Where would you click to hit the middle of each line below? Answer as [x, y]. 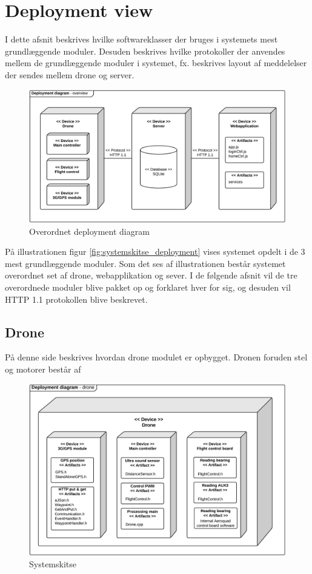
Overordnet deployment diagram [89, 231]
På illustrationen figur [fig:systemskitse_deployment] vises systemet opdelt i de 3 [155, 252]
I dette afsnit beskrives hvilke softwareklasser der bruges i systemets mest [141, 39]
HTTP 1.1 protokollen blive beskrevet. [76, 299]
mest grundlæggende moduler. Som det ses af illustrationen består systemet [145, 263]
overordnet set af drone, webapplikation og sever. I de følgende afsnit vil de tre [151, 275]
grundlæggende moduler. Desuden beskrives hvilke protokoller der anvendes [145, 51]
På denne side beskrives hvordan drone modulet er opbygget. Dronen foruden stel [156, 357]
